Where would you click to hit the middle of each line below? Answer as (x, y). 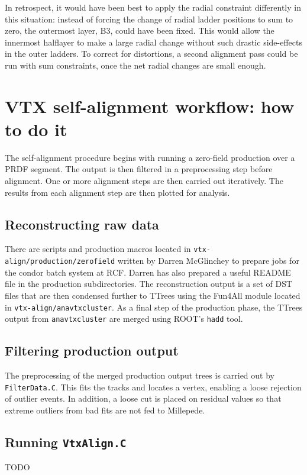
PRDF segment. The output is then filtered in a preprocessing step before (139, 169)
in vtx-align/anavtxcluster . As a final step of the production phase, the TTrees (154, 307)
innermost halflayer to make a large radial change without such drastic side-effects (153, 42)
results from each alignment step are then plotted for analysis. (117, 192)
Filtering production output (92, 350)
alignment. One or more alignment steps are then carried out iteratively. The (144, 181)
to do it (36, 129)
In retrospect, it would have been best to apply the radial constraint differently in (153, 7)
